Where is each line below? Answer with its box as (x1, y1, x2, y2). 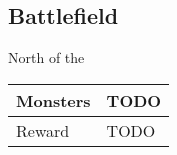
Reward (16, 118, 70, 142)
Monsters (16, 88, 91, 112)
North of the (8, 47, 85, 68)
